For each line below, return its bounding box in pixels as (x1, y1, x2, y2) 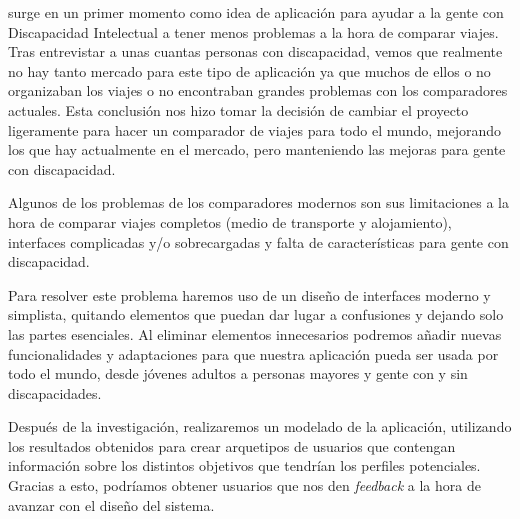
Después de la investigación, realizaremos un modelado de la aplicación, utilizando (8, 416, 512, 437)
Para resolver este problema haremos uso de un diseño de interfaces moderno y (8, 284, 491, 305)
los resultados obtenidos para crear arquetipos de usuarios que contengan (8, 435, 456, 456)
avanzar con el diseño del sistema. (8, 494, 215, 515)
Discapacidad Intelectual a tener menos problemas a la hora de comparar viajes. (8, 21, 499, 42)
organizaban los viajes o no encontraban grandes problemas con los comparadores (8, 80, 508, 101)
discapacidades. (8, 382, 102, 403)
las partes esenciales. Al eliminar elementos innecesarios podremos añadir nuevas (8, 323, 502, 344)
